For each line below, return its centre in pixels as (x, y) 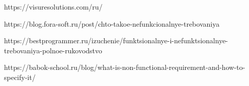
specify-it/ (20, 77)
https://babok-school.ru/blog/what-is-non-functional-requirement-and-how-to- (125, 67)
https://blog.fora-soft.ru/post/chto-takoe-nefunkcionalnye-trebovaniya (112, 23)
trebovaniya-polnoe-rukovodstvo (53, 50)
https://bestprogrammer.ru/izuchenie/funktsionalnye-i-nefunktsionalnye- (116, 40)
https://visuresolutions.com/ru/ (53, 7)
